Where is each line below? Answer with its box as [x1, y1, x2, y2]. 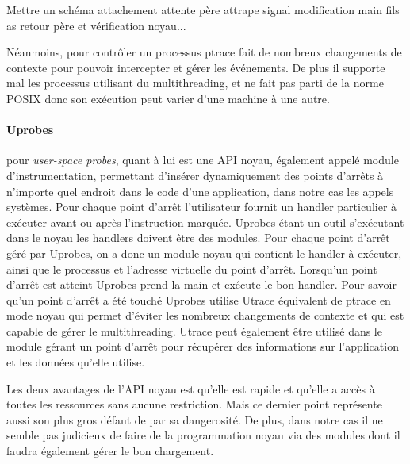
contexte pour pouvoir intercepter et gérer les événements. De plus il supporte [6, 59, 385, 75]
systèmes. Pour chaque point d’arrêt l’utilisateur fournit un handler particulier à [6, 198, 397, 215]
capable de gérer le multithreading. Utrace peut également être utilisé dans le [6, 322, 382, 339]
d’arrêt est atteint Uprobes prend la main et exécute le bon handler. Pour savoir [6, 276, 397, 293]
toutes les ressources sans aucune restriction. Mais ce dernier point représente [6, 396, 382, 412]
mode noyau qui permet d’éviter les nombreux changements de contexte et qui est [6, 307, 404, 324]
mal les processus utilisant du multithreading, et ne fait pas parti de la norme [6, 75, 384, 91]
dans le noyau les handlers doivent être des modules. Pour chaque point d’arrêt [6, 229, 390, 246]
